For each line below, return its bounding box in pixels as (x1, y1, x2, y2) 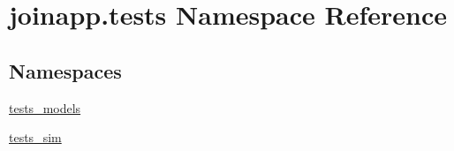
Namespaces (9, 57, 122, 84)
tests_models (9, 98, 81, 117)
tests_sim (9, 128, 62, 147)
